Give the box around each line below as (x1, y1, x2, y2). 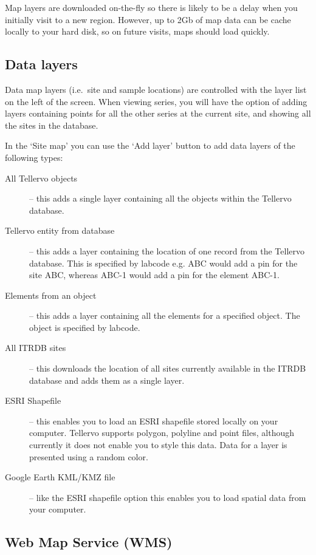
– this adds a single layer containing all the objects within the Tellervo (29, 192, 292, 205)
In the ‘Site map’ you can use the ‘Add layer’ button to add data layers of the (5, 139, 295, 152)
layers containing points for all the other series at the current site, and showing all (5, 107, 311, 120)
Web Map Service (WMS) (5, 533, 173, 551)
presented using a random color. (29, 450, 148, 463)
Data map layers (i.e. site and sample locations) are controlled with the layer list (5, 83, 307, 95)
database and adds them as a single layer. (29, 373, 185, 386)
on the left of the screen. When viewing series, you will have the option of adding (5, 95, 307, 107)
